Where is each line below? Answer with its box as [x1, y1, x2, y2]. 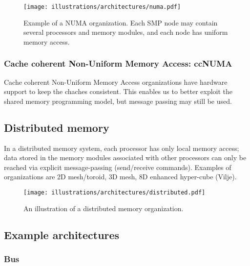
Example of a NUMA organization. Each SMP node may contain [23, 17, 218, 27]
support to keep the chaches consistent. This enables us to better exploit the [4, 86, 233, 97]
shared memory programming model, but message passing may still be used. [4, 96, 232, 106]
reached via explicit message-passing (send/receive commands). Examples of [4, 162, 231, 172]
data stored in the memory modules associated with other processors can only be [4, 152, 247, 163]
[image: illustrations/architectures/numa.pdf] [23, 3, 181, 10]
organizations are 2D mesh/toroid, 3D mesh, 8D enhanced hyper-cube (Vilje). [4, 171, 237, 182]
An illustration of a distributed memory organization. [23, 203, 184, 213]
